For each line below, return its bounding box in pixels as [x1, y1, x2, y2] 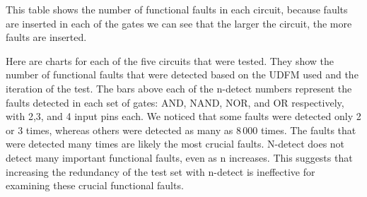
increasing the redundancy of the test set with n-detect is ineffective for [6, 164, 315, 179]
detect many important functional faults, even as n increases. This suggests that [6, 150, 353, 165]
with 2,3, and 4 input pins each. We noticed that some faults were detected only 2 [6, 109, 361, 124]
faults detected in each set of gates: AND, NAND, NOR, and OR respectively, [6, 95, 344, 109]
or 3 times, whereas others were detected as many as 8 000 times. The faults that [6, 122, 356, 137]
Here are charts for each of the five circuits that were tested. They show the [6, 53, 334, 68]
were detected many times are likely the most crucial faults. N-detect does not [6, 136, 345, 151]
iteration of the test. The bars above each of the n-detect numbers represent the [6, 80, 352, 95]
